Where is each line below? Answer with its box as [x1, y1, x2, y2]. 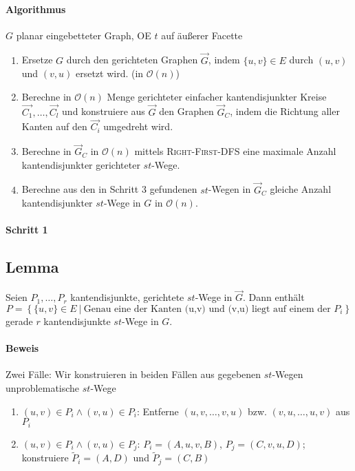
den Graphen [159, 104, 214, 118]
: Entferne [136, 404, 179, 418]
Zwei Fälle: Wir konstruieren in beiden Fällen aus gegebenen [6, 367, 261, 381]
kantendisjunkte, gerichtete [70, 290, 184, 304]
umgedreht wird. [103, 119, 173, 134]
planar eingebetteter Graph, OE [16, 28, 151, 42]
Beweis [6, 341, 39, 355]
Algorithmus [6, 1, 66, 16]
